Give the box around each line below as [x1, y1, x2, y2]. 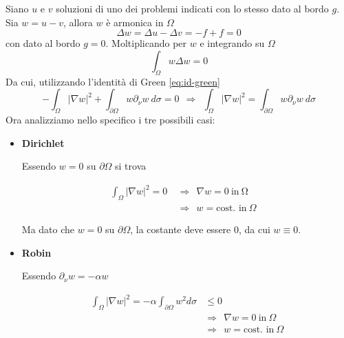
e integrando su [200, 36, 265, 50]
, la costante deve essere [130, 222, 231, 237]
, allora [63, 14, 93, 29]
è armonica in [106, 14, 164, 29]
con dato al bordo [6, 36, 80, 50]
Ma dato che [21, 222, 75, 237]
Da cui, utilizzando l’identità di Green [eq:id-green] [6, 74, 220, 88]
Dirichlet [21, 135, 65, 150]
